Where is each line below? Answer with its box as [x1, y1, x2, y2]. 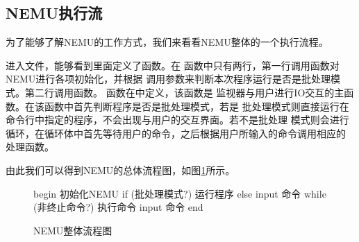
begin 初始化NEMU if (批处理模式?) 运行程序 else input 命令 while [33, 186, 326, 200]
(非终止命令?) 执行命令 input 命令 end [33, 200, 203, 214]
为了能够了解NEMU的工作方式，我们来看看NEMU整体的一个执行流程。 [6, 35, 328, 49]
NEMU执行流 [6, 2, 103, 24]
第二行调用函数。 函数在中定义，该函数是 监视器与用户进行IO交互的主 [24, 85, 344, 99]
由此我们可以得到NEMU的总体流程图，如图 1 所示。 [6, 162, 235, 177]
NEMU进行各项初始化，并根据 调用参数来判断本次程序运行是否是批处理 [6, 71, 331, 86]
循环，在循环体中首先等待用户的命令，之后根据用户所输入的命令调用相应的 [6, 126, 346, 140]
